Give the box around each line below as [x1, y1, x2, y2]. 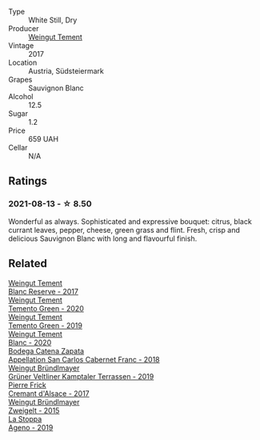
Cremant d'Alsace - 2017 [8, 388, 90, 398]
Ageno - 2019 [8, 422, 54, 432]
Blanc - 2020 [8, 338, 52, 347]
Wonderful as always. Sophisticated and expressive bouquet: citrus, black [8, 216, 252, 226]
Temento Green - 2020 [8, 303, 84, 313]
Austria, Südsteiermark [28, 66, 104, 75]
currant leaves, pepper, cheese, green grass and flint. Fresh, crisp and [8, 225, 240, 234]
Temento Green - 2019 [8, 320, 82, 330]
